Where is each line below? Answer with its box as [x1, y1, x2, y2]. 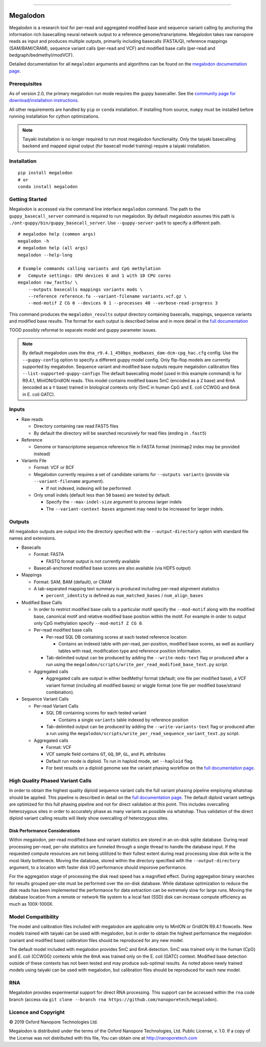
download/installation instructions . [9, 98, 79, 103]
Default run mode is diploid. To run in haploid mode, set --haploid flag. [46, 758, 194, 764]
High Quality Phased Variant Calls [9, 777, 92, 784]
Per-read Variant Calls [33, 703, 79, 709]
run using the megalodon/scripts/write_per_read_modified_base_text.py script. [46, 662, 229, 668]
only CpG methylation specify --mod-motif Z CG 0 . [33, 620, 143, 626]
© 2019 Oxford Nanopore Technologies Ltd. [9, 1019, 98, 1025]
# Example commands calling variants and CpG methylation [18, 266, 161, 271]
